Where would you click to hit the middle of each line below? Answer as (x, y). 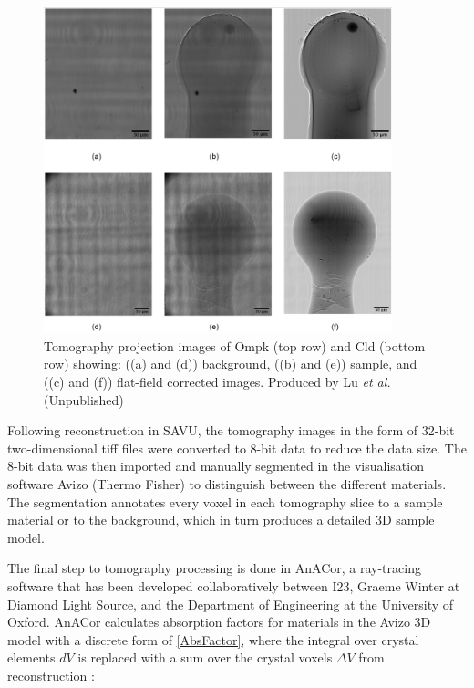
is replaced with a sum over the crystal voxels (205, 657)
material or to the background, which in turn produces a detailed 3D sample (221, 520)
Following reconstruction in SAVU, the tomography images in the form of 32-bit (231, 430)
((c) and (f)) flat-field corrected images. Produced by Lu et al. (217, 382)
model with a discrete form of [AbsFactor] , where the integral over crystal (213, 639)
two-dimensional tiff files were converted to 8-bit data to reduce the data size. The (237, 448)
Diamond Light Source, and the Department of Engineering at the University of (231, 604)
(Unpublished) (84, 399)
